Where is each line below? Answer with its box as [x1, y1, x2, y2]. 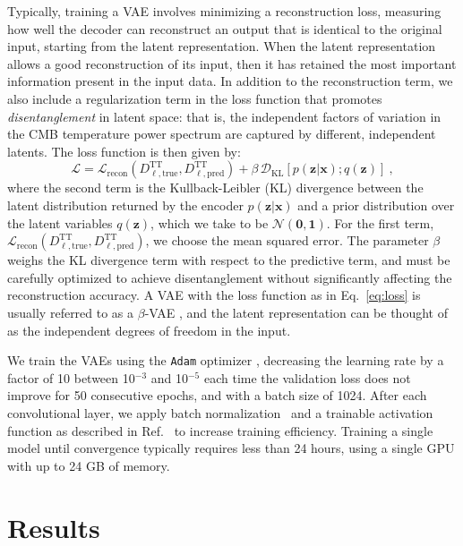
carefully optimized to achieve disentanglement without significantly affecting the [7, 268, 452, 286]
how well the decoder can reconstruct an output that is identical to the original [7, 19, 442, 38]
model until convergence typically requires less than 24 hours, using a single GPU [7, 439, 455, 457]
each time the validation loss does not [203, 368, 411, 387]
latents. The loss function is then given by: [7, 141, 241, 160]
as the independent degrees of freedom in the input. [7, 320, 291, 339]
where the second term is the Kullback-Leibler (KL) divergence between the [7, 178, 424, 197]
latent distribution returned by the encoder [7, 195, 244, 214]
